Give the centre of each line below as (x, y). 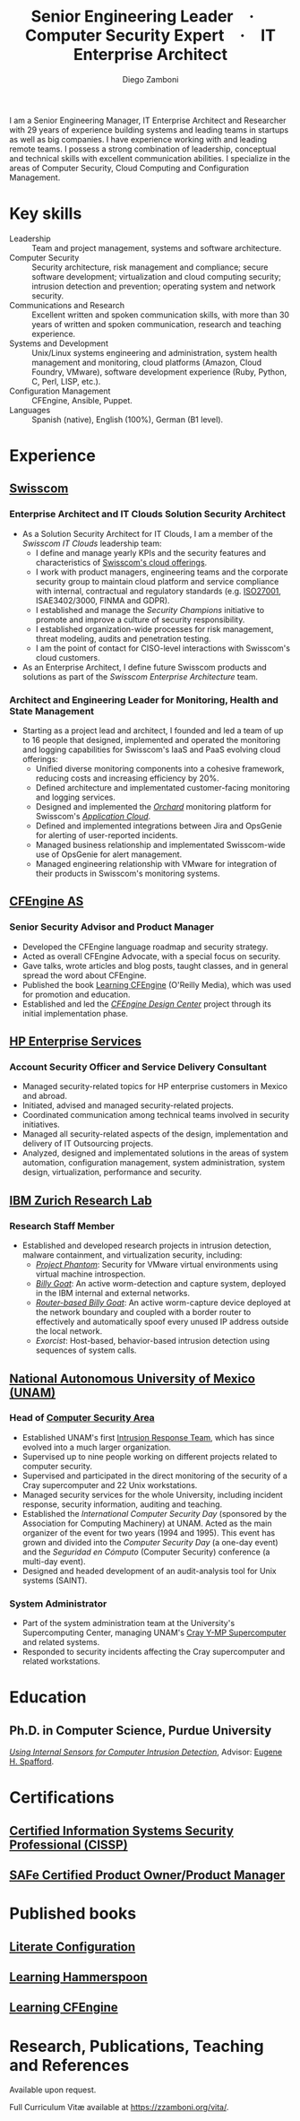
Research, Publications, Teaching (137, 2046)
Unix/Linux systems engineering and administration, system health (154, 352)
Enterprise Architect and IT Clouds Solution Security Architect (148, 515)
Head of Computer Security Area (82, 1418)
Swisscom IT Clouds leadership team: (92, 543)
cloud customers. (68, 657)
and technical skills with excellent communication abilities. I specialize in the (150, 158)
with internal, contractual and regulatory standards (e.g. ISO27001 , (159, 591)
